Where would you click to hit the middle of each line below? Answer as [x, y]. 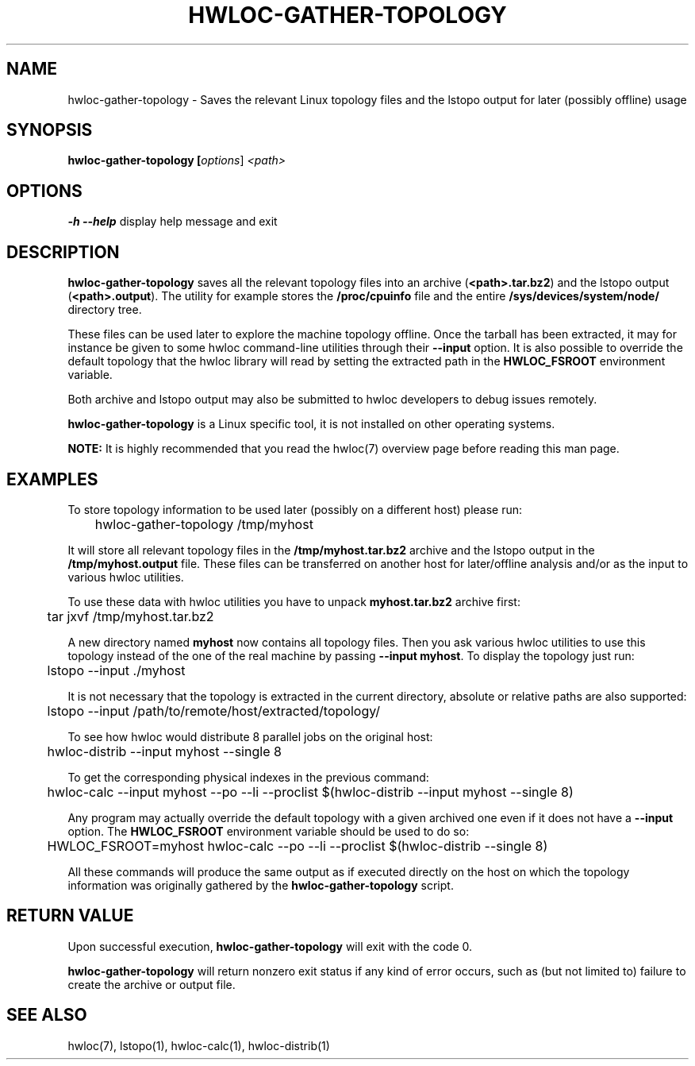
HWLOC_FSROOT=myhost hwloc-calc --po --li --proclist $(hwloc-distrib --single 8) [298, 846]
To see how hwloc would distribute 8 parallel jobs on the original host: [250, 736]
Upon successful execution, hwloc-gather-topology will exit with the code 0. [270, 946]
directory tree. [105, 310]
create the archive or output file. [152, 984]
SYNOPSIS [50, 130]
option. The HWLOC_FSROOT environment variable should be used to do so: [269, 831]
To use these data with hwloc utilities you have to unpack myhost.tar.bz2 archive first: [294, 601]
